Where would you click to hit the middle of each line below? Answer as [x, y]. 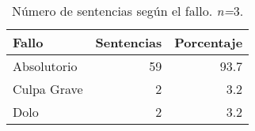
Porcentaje [209, 42]
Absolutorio [45, 66]
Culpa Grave [48, 89]
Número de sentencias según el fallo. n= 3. [127, 11]
